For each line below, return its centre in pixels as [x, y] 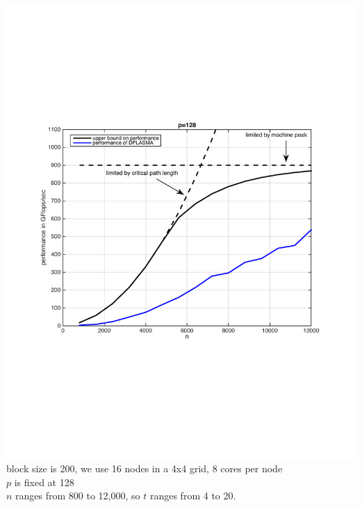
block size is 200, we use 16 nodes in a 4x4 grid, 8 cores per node [145, 468]
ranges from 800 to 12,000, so [78, 496]
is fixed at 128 [44, 482]
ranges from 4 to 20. [193, 496]
